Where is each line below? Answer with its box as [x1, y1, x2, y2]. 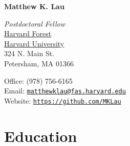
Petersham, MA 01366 [4, 58, 74, 68]
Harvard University [4, 38, 64, 48]
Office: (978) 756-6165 [4, 75, 73, 86]
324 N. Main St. [4, 48, 55, 59]
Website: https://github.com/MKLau [4, 95, 121, 106]
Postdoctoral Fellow [4, 18, 65, 29]
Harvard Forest [4, 28, 52, 39]
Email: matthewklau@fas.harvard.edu [4, 85, 126, 96]
